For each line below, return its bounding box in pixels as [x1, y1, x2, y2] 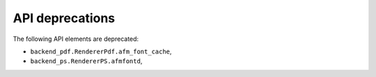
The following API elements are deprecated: [13, 35, 139, 43]
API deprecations [13, 10, 116, 26]
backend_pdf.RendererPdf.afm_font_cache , [30, 47, 172, 55]
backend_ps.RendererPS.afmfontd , [30, 57, 143, 65]
